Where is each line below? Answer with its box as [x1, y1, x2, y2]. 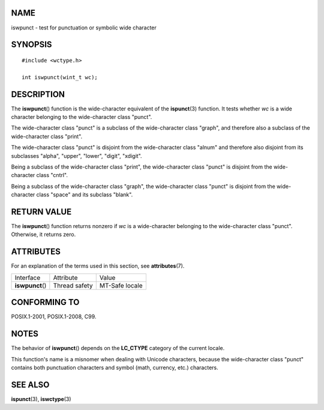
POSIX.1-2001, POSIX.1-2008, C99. [11, 313, 97, 321]
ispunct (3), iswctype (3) [11, 395, 71, 402]
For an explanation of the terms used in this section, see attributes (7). [11, 262, 185, 270]
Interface [14, 273, 41, 282]
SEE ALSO [11, 379, 50, 390]
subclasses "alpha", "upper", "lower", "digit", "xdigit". [11, 152, 142, 159]
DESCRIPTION [11, 89, 65, 99]
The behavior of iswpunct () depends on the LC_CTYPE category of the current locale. [11, 345, 225, 352]
